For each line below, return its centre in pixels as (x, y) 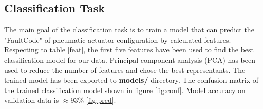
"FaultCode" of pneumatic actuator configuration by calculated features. (118, 39)
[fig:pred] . (101, 100)
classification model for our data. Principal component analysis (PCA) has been (130, 59)
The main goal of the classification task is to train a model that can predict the (129, 30)
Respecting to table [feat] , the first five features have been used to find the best (129, 50)
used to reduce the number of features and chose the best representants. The (125, 70)
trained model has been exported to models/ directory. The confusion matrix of (131, 80)
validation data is (32, 100)
